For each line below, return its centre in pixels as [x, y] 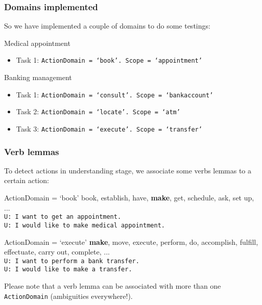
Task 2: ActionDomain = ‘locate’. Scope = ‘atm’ [98, 111]
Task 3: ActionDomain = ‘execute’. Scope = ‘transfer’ [109, 128]
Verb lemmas [32, 151]
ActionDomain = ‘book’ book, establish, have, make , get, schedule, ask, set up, [129, 198]
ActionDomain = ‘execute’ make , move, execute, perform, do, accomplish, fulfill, [131, 242]
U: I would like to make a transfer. [68, 270]
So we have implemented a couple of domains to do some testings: [107, 26]
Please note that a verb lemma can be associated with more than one [113, 286]
